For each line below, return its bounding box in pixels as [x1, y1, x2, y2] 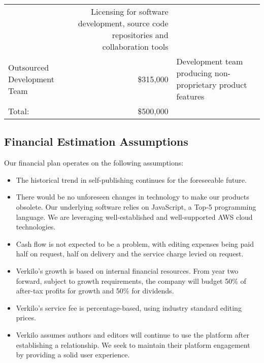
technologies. [16, 221, 56, 232]
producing [176, 67, 212, 79]
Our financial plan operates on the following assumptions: [4, 157, 184, 168]
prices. [16, 312, 36, 323]
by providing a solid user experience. [16, 349, 130, 360]
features [176, 90, 205, 102]
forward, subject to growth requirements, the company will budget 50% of [16, 275, 246, 286]
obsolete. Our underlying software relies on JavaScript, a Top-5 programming [16, 201, 256, 212]
